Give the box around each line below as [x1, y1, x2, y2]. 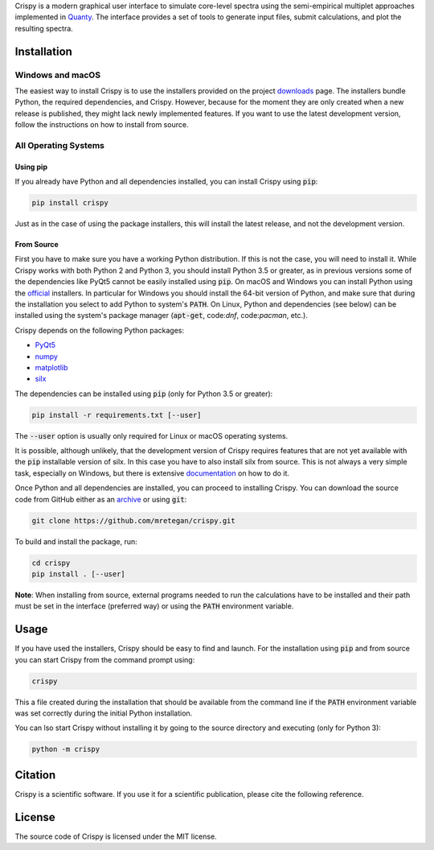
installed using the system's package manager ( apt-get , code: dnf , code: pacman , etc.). [14, 311, 309, 320]
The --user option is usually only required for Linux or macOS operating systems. [14, 431, 289, 440]
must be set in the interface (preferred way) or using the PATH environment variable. [14, 601, 294, 611]
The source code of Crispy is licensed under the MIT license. [14, 831, 217, 841]
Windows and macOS [14, 69, 100, 80]
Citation [14, 768, 56, 782]
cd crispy [31, 558, 71, 567]
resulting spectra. [14, 23, 74, 33]
